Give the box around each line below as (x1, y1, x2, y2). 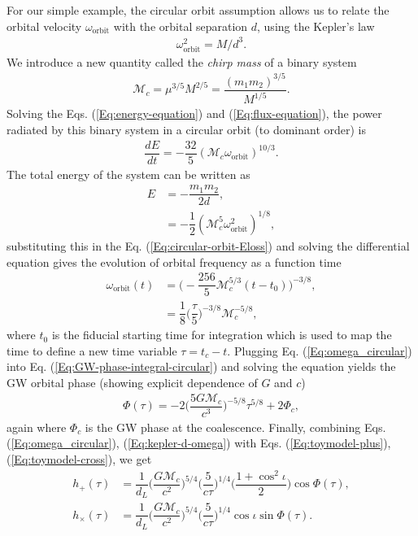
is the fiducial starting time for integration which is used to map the (51, 326, 392, 343)
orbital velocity (7, 17, 82, 34)
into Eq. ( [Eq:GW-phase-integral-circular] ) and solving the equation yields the (7, 358, 396, 375)
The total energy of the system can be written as (7, 165, 250, 182)
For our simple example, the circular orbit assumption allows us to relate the (7, 2, 390, 18)
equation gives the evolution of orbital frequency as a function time (7, 253, 342, 270)
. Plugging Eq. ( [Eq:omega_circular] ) (227, 342, 412, 359)
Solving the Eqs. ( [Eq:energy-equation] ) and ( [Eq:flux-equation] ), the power (7, 105, 382, 122)
